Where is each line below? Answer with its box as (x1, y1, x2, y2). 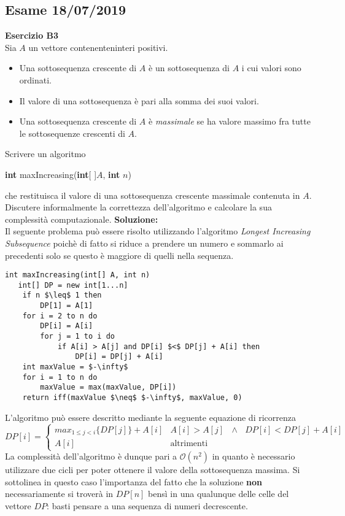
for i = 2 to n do (22, 311, 98, 320)
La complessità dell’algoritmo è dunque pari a (5, 450, 177, 463)
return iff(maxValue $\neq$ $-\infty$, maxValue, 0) (22, 393, 242, 402)
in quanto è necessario (212, 450, 295, 463)
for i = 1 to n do (22, 372, 98, 382)
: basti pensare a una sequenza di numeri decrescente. (47, 499, 248, 512)
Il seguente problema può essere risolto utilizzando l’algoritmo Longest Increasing (5, 225, 311, 237)
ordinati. (19, 73, 52, 86)
